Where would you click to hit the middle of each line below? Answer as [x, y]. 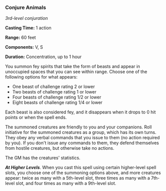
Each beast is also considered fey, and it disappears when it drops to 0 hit [81, 112]
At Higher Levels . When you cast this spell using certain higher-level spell [81, 168]
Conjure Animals [26, 7]
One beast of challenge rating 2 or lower [54, 87]
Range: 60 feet [21, 38]
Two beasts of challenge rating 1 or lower [54, 92]
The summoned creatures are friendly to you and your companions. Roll [79, 127]
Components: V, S [24, 47]
